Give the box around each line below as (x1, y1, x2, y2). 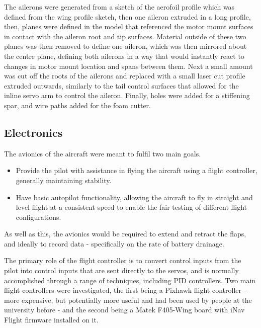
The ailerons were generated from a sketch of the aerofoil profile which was (4, 2, 235, 12)
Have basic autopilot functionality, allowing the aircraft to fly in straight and (16, 192, 253, 202)
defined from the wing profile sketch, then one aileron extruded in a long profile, (4, 11, 251, 22)
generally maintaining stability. (16, 175, 112, 185)
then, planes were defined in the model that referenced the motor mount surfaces (4, 21, 253, 32)
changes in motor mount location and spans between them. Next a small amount (4, 60, 253, 71)
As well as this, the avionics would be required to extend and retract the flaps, (4, 228, 246, 239)
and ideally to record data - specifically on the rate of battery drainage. (4, 238, 224, 249)
